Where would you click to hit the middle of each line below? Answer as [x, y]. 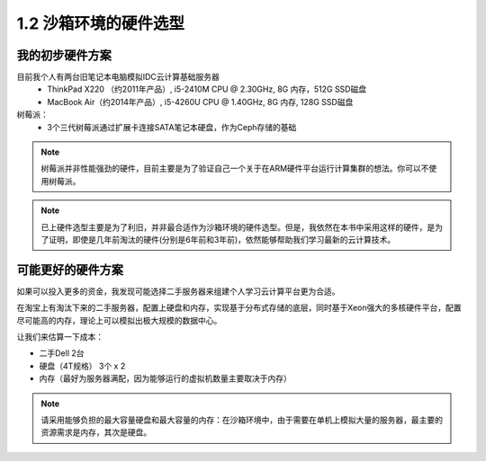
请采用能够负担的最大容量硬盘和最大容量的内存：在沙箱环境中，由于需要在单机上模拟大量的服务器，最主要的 [242, 420]
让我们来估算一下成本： [60, 337]
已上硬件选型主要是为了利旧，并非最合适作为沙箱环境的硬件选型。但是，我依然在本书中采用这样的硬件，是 [238, 227]
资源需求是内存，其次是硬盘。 [96, 432]
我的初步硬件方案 [64, 55]
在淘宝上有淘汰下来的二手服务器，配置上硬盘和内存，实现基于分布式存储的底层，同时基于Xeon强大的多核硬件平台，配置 [239, 308]
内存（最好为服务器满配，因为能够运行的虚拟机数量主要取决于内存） [165, 378]
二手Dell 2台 [62, 353]
